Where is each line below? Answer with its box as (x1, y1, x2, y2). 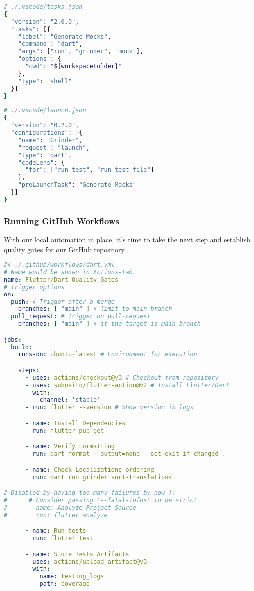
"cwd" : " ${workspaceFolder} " (25, 63, 122, 70)
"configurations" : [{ (11, 129, 83, 136)
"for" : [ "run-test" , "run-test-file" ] (25, 166, 154, 174)
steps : (18, 366, 40, 374)
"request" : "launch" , (18, 144, 90, 151)
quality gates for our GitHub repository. (4, 244, 126, 254)
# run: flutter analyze (4, 511, 108, 519)
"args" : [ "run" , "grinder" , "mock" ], (18, 48, 144, 55)
